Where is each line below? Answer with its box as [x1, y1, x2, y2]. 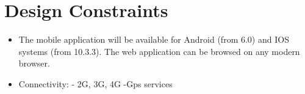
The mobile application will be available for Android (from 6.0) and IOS [18, 33, 289, 46]
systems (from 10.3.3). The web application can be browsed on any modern [18, 45, 300, 57]
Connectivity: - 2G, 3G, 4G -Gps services [18, 77, 173, 90]
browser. [18, 57, 50, 70]
